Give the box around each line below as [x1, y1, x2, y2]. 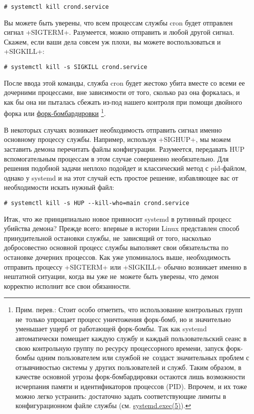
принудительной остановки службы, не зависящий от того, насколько [4, 232, 211, 243]
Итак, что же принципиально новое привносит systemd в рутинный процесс [4, 213, 232, 224]
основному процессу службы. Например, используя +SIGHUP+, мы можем [4, 134, 231, 144]
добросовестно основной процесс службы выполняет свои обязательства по [4, 242, 229, 253]
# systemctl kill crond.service [4, 3, 109, 10]
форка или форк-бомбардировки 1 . [4, 107, 106, 118]
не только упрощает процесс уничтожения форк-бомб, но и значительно [15, 314, 231, 324]
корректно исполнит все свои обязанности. [4, 280, 131, 291]
